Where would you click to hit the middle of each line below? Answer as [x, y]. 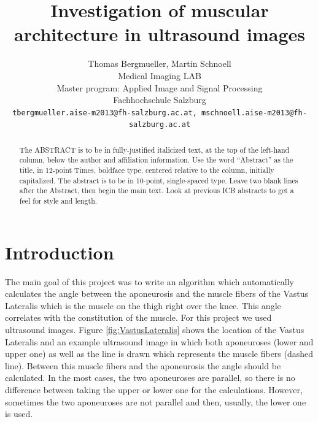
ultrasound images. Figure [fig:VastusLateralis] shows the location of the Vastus [155, 330]
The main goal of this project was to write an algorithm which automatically [149, 281]
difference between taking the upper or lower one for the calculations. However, [154, 390]
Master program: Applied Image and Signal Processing [160, 87]
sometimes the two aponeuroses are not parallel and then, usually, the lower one [156, 401]
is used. [19, 414]
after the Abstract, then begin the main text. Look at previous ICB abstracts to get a [157, 190]
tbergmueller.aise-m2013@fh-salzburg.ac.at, [105, 113]
